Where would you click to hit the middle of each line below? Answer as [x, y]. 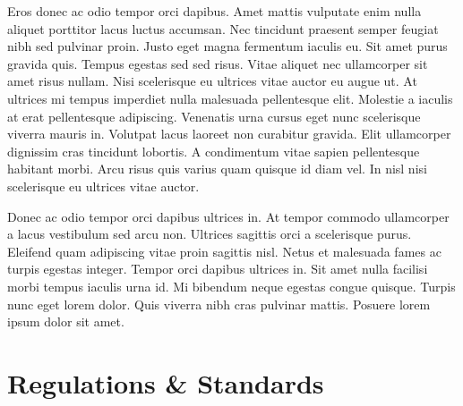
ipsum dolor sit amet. [66, 321]
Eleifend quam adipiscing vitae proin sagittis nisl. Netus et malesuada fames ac [224, 251]
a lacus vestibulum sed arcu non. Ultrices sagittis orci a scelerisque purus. [210, 234]
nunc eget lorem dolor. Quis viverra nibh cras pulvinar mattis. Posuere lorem [219, 304]
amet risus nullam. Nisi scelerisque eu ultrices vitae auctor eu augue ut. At [212, 81]
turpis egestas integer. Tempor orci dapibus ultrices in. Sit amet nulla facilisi [218, 269]
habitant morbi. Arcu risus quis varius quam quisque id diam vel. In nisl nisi [217, 169]
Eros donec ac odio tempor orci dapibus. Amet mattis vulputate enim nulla [214, 11]
